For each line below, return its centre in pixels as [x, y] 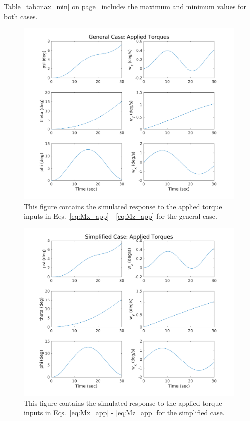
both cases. [21, 16]
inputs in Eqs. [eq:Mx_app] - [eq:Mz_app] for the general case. [121, 216]
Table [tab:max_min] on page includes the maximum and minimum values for [125, 6]
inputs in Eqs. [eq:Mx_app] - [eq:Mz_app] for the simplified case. [124, 412]
